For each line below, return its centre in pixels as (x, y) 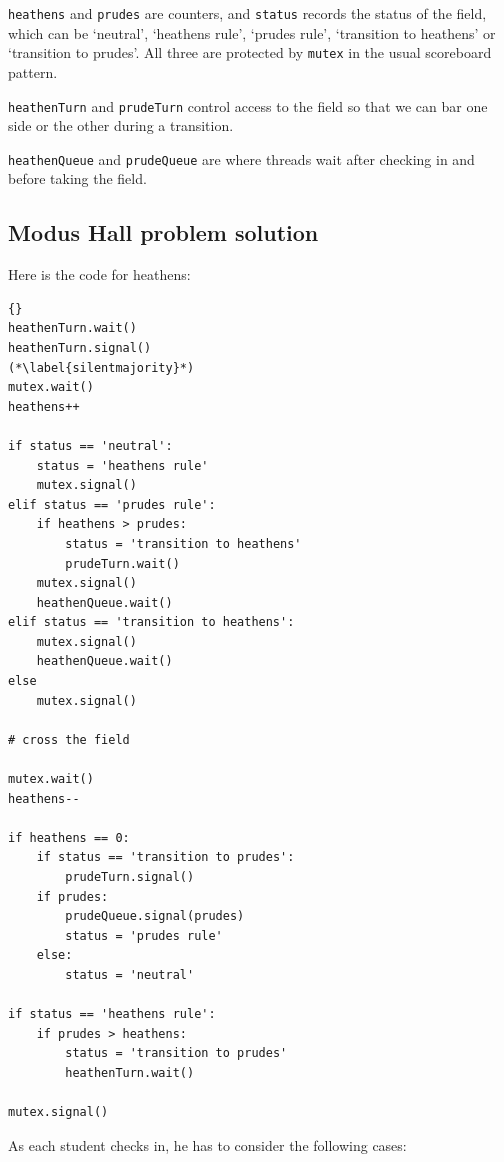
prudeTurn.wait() (122, 563)
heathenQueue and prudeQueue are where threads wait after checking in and (241, 158)
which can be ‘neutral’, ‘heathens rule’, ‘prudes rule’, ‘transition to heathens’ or (252, 32)
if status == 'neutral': (90, 445)
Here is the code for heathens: (99, 274)
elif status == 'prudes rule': (112, 504)
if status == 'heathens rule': (112, 1014)
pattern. (33, 71)
